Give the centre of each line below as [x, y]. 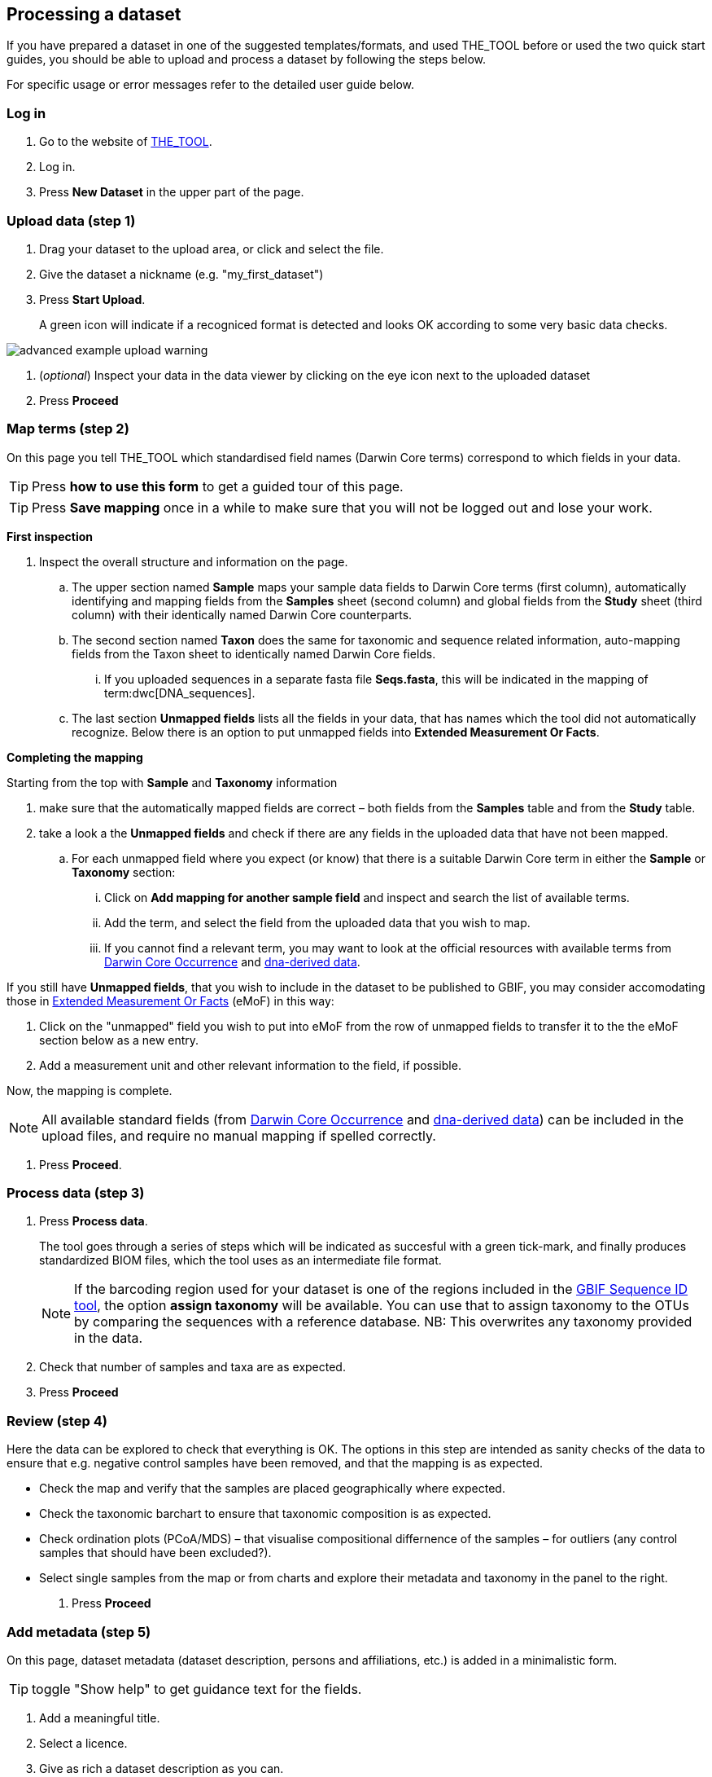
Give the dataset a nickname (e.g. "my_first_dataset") [181, 274]
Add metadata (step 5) [79, 1632]
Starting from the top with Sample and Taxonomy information [172, 782]
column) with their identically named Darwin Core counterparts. [242, 614]
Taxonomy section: [124, 872]
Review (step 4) [57, 1421]
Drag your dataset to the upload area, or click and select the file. [212, 249]
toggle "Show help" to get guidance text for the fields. [197, 1689]
